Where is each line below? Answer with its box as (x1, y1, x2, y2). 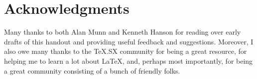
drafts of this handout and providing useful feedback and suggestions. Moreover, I (4, 36, 254, 46)
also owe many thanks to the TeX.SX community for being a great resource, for (4, 46, 247, 56)
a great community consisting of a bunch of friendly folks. (4, 65, 180, 76)
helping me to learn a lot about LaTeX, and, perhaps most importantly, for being (4, 55, 253, 66)
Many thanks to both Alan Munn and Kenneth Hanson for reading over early (4, 27, 241, 37)
